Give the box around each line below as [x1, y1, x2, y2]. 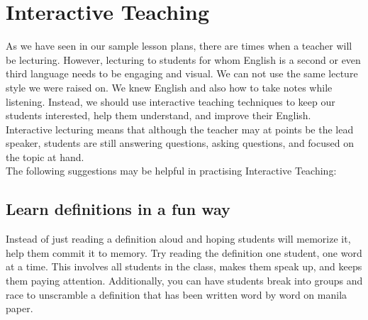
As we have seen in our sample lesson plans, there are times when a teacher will [6, 38, 352, 53]
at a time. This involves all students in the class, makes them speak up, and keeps [6, 259, 362, 274]
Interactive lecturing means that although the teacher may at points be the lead [6, 121, 354, 136]
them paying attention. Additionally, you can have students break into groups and [6, 273, 363, 288]
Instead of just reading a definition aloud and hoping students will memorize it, [6, 231, 351, 246]
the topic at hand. [6, 149, 84, 164]
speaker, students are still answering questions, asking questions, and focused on [6, 136, 354, 150]
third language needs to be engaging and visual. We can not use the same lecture [6, 66, 358, 81]
